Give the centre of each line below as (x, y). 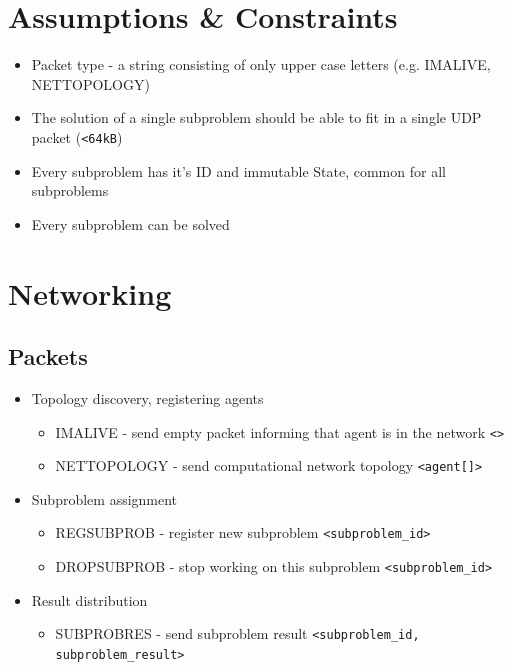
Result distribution (89, 599)
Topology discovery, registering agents (147, 397)
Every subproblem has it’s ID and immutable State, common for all (238, 170)
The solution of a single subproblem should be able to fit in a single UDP (256, 117)
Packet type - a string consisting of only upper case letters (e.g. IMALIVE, (261, 64)
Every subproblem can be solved (130, 223)
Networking (90, 292)
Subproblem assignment (104, 498)
